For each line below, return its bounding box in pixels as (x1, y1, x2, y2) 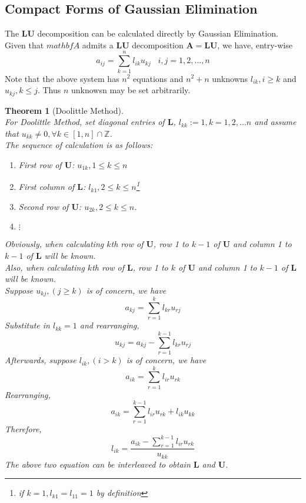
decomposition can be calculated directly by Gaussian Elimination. (37, 27, 278, 40)
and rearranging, (79, 319, 139, 331)
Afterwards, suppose (5, 354, 76, 366)
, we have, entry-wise (217, 38, 292, 51)
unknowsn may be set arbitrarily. (71, 84, 191, 96)
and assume (254, 116, 297, 128)
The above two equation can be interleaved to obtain (5, 458, 191, 470)
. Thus (37, 84, 61, 96)
